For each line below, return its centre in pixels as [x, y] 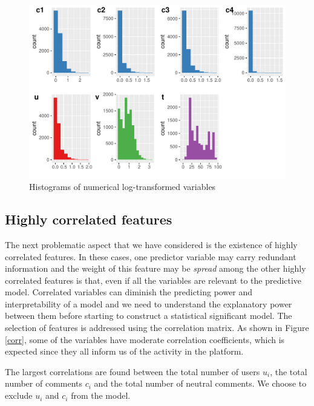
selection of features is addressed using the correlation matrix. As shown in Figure [157, 328]
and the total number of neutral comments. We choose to [200, 383]
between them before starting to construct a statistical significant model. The [149, 316]
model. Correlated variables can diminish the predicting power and [129, 292]
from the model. [101, 395]
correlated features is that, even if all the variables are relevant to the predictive [153, 280]
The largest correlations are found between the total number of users [132, 371]
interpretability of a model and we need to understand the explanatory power [149, 303]
